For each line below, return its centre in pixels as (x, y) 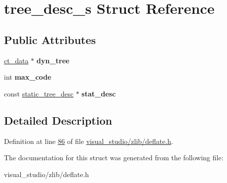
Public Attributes (50, 39)
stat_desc (99, 93)
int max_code (28, 77)
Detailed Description (58, 120)
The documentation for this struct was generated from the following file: (114, 158)
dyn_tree (53, 60)
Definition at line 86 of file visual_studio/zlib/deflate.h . (89, 141)
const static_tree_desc (39, 93)
